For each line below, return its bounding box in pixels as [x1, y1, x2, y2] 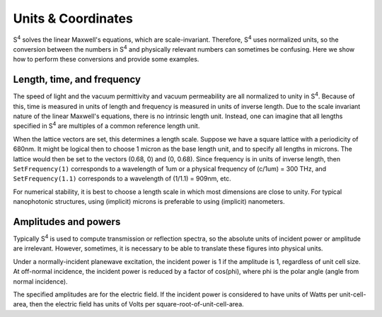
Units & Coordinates [13, 11, 134, 26]
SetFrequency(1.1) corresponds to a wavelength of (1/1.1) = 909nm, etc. [13, 174, 231, 183]
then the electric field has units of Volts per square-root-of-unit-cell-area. [29, 300, 244, 309]
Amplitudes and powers [13, 216, 121, 228]
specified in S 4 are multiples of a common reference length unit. [13, 120, 200, 130]
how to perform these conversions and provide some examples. [13, 55, 199, 64]
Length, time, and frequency [13, 74, 141, 86]
